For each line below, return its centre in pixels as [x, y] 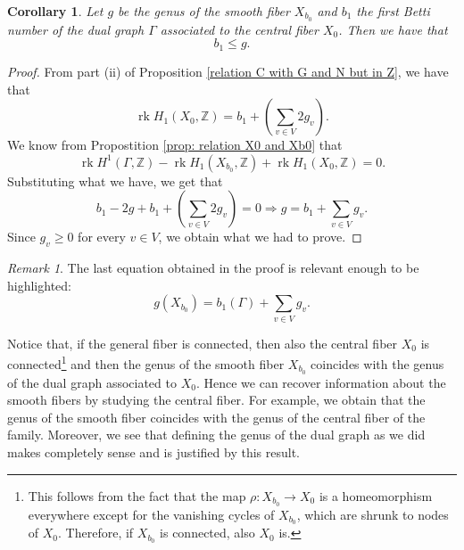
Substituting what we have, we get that [115, 181]
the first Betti [393, 11]
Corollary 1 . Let [55, 11]
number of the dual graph [76, 29]
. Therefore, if [96, 533]
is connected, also [207, 533]
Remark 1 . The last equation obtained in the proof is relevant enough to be [213, 268]
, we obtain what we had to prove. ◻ [260, 237]
